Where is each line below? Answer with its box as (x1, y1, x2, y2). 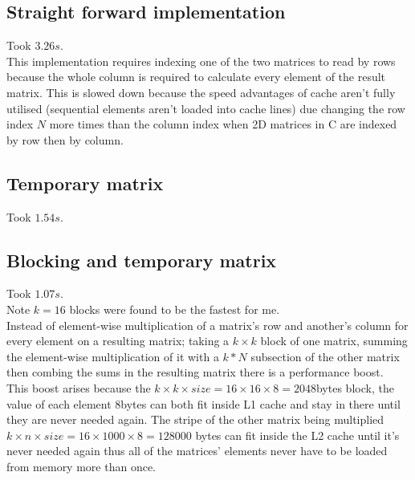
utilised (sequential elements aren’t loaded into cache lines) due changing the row (6, 100, 405, 116)
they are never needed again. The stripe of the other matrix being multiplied (6, 411, 384, 428)
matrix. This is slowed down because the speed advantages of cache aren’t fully (6, 83, 396, 100)
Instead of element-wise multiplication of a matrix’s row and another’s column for (6, 316, 409, 333)
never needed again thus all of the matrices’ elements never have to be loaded (6, 442, 388, 459)
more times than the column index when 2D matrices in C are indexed (49, 116, 397, 132)
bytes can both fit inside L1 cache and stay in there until (120, 395, 401, 412)
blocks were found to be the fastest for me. (69, 300, 280, 317)
